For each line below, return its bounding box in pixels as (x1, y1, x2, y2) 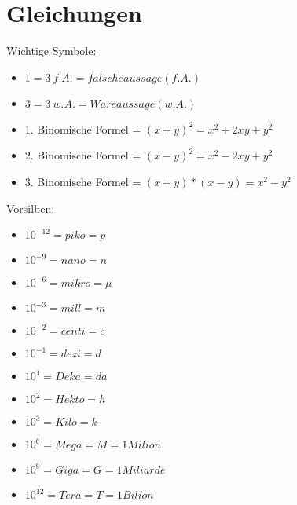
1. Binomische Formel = (24, 120, 141, 137)
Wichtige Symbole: (6, 42, 97, 59)
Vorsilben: (6, 199, 55, 216)
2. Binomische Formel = (24, 147, 141, 163)
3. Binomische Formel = (24, 173, 141, 189)
